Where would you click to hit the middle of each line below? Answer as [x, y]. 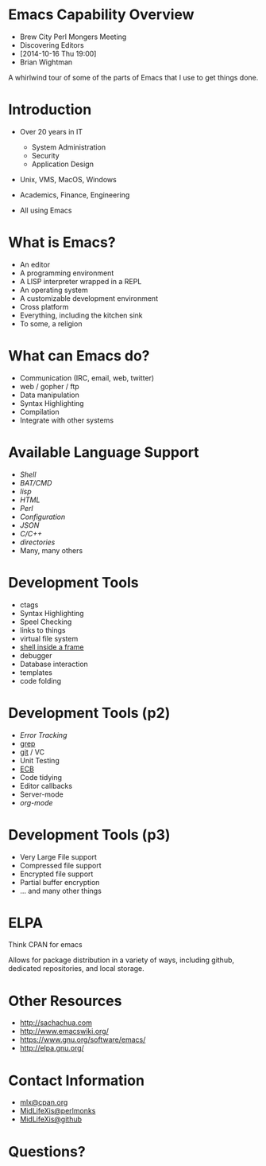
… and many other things [60, 891]
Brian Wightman [46, 62]
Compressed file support [60, 865]
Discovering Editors [52, 45]
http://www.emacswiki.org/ [64, 1031]
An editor [35, 264]
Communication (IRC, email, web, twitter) [87, 378]
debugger [36, 655]
